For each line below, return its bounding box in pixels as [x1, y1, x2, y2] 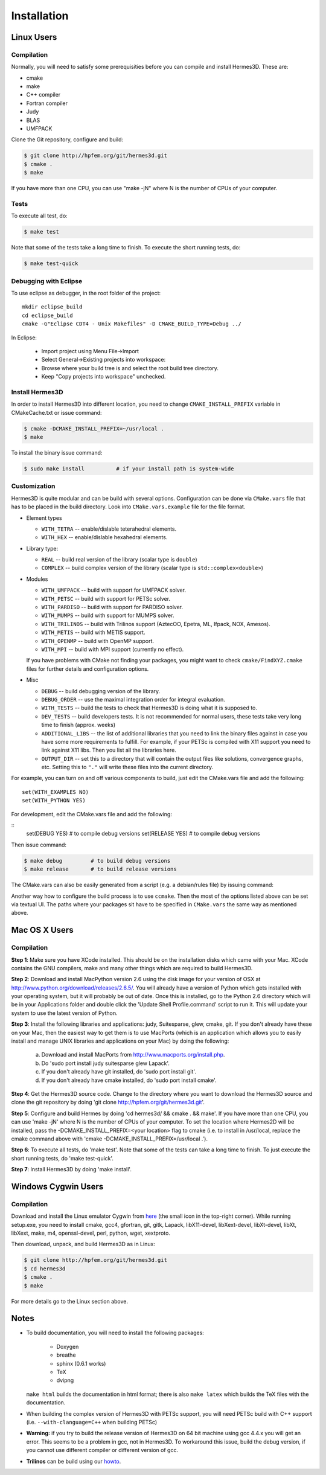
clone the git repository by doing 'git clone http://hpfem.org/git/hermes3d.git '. [11, 1099, 205, 1106]
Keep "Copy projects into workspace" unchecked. [41, 373, 166, 380]
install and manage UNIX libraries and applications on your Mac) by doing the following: [11, 1037, 229, 1045]
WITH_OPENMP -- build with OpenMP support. [41, 637, 154, 644]
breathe [56, 1351, 76, 1358]
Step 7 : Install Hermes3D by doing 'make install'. [11, 1166, 132, 1173]
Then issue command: [11, 841, 66, 848]
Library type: [26, 545, 59, 552]
